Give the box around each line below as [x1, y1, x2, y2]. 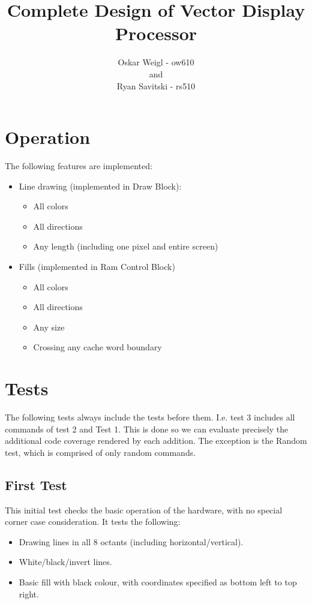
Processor [115, 21, 197, 46]
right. [19, 587, 39, 600]
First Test [5, 475, 67, 494]
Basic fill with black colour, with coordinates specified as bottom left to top [19, 576, 297, 588]
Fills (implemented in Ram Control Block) [19, 260, 175, 272]
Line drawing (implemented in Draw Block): [19, 179, 182, 192]
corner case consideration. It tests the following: [5, 515, 181, 528]
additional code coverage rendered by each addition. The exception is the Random [5, 434, 307, 447]
